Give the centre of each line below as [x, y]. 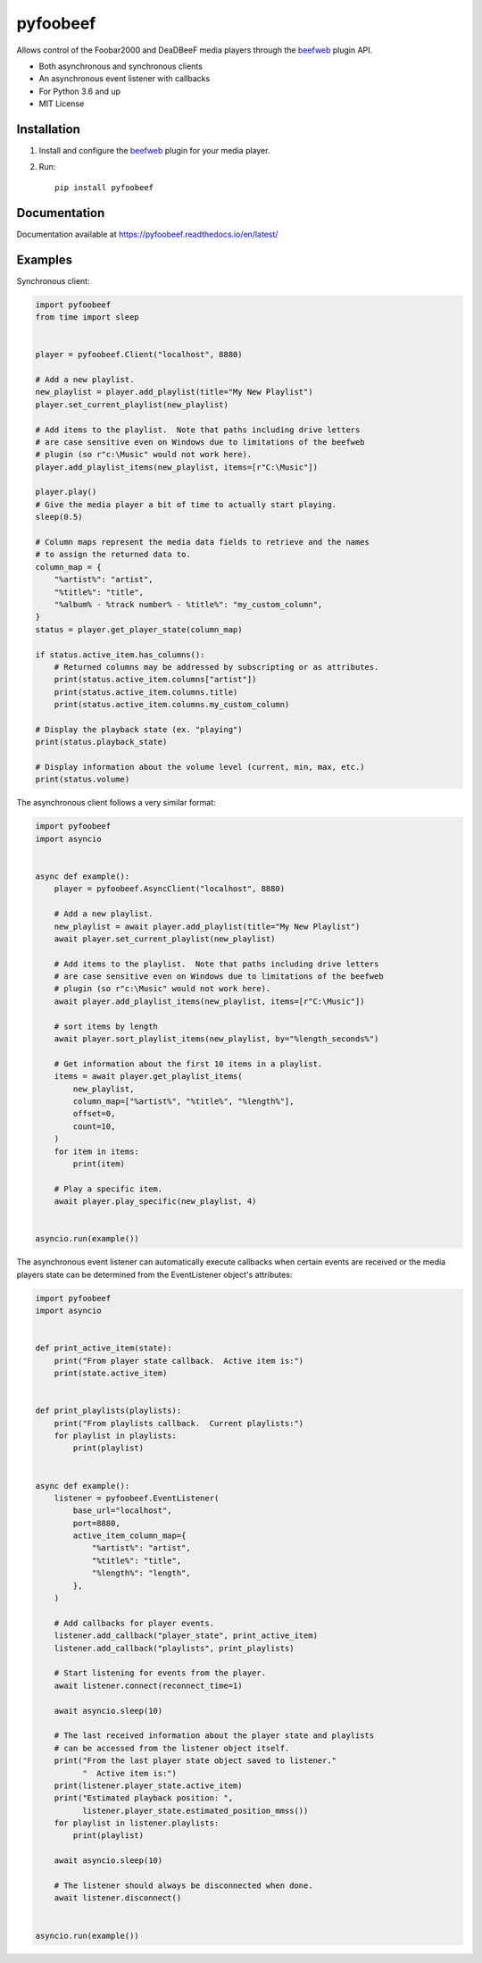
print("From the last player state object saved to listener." [195, 1761]
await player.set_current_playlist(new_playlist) [165, 939]
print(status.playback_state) [101, 742]
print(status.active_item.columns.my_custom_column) [172, 705]
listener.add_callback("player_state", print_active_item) [186, 1636]
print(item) [99, 1164]
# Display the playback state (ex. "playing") [139, 729]
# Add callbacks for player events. [134, 1623]
